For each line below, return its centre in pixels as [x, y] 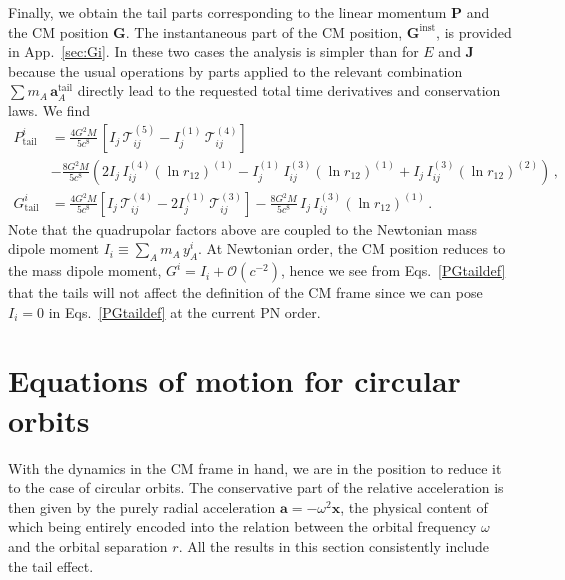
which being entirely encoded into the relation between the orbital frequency [242, 526]
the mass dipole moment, [85, 270]
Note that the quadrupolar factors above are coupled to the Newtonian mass [242, 228]
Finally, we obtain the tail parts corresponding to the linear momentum [227, 12]
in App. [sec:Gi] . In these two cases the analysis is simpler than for [213, 51]
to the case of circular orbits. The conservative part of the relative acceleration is [256, 487]
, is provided [474, 31]
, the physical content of [414, 506]
